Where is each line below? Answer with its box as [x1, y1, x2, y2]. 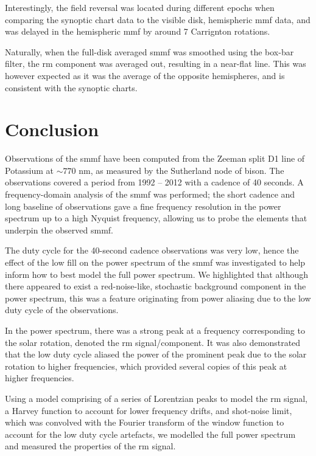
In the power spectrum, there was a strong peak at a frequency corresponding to [5, 324, 305, 336]
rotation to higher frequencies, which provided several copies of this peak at [5, 359, 287, 372]
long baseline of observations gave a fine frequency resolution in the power [5, 199, 281, 212]
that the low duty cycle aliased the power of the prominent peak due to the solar [5, 348, 307, 361]
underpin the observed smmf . [5, 223, 113, 236]
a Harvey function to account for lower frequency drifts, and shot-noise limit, [5, 404, 292, 416]
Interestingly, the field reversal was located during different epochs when [5, 1, 275, 13]
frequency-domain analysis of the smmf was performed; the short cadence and [5, 188, 295, 201]
